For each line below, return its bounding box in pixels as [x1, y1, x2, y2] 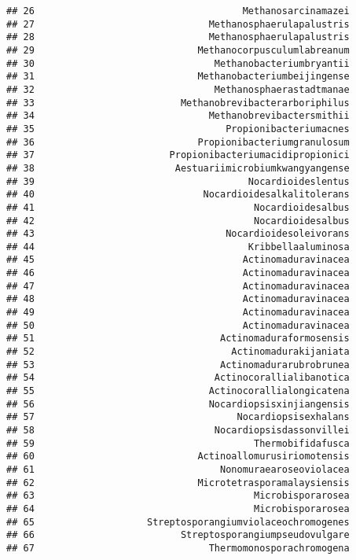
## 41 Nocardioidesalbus [6, 201, 350, 213]
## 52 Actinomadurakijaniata [6, 346, 350, 358]
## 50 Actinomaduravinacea [6, 319, 350, 331]
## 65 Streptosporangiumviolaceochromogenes [6, 516, 350, 528]
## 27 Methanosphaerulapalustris [6, 18, 350, 30]
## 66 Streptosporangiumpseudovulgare [6, 529, 350, 541]
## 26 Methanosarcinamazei [6, 6, 350, 17]
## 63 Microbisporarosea [6, 490, 350, 502]
